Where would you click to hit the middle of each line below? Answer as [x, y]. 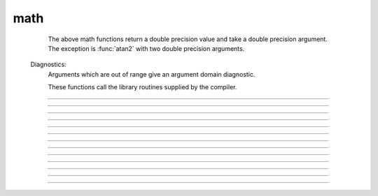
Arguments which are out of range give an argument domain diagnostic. [152, 74]
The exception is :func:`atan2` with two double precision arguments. [146, 48]
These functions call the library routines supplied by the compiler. [142, 87]
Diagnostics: [48, 65]
